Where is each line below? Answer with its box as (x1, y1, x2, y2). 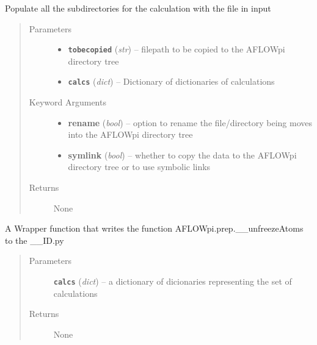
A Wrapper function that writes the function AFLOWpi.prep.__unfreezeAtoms (5, 222, 304, 235)
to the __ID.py (5, 233, 64, 246)
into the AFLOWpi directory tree (68, 128, 193, 141)
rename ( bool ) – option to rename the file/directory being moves (68, 116, 312, 129)
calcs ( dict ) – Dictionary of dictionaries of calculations (68, 75, 275, 88)
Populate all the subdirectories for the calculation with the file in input (5, 2, 271, 14)
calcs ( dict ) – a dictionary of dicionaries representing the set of (53, 275, 292, 288)
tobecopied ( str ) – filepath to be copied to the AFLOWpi (68, 43, 285, 55)
